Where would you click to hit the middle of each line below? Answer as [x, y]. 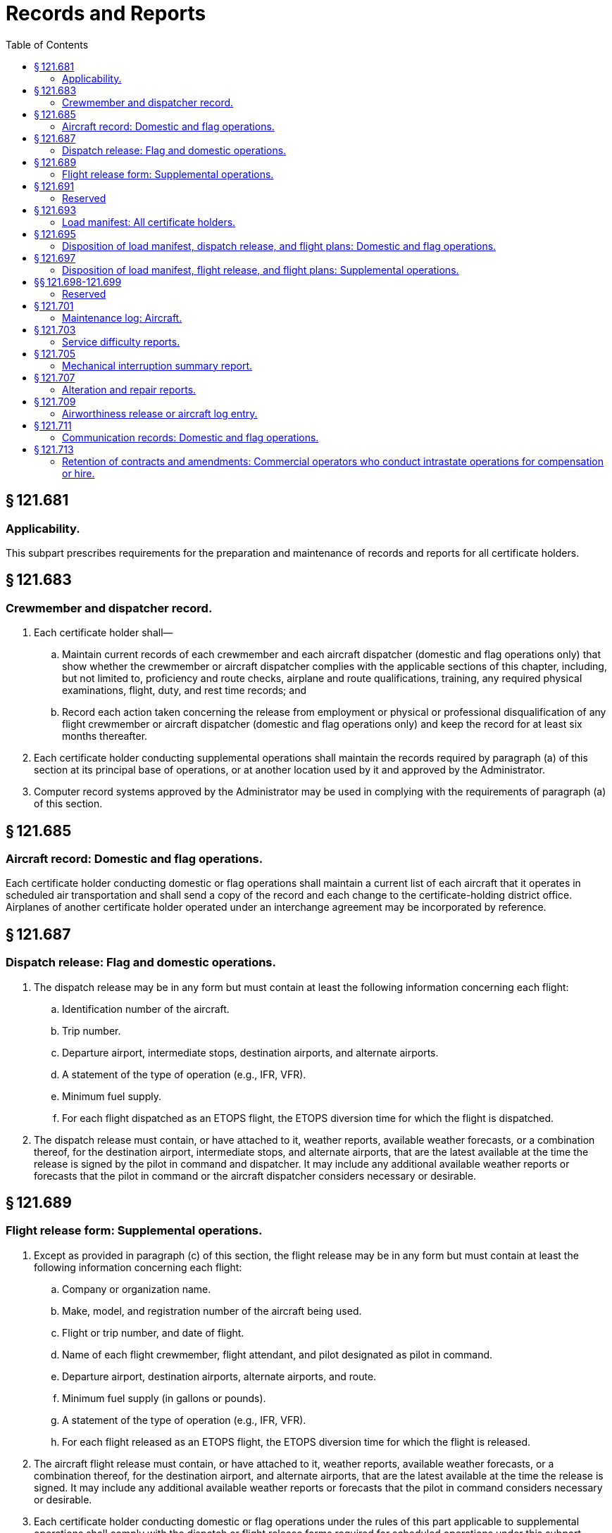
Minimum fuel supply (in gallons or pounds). [164, 1398]
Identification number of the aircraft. [146, 1009]
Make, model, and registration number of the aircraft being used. [212, 1311]
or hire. [79, 473]
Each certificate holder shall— [104, 633]
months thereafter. [105, 736]
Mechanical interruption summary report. [157, 365]
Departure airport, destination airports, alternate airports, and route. [219, 1376]
